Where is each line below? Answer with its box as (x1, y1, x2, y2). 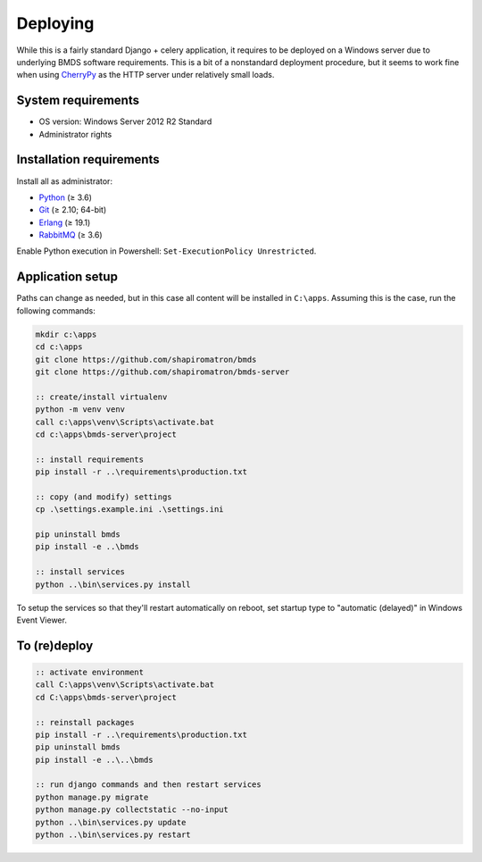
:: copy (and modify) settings (35, 491, 173, 502)
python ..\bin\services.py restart (35, 830, 191, 840)
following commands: (16, 305, 96, 316)
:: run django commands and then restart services (35, 780, 262, 790)
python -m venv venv (35, 405, 125, 414)
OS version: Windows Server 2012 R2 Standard (38, 116, 212, 127)
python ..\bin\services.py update (35, 817, 187, 827)
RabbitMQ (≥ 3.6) (38, 230, 103, 240)
